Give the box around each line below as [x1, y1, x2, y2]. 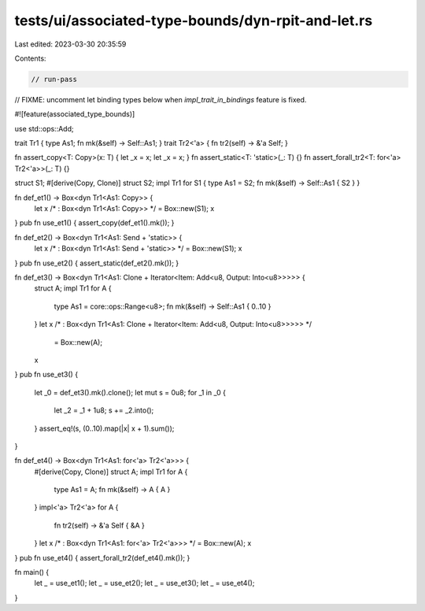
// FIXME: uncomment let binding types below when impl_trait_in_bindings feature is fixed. [14, 94, 307, 104]
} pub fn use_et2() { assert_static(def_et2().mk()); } [14, 258, 179, 268]
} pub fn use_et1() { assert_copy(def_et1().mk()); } [14, 218, 175, 228]
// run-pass [31, 75, 78, 83]
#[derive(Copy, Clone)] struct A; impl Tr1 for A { [34, 467, 188, 476]
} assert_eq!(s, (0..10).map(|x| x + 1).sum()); [34, 424, 175, 433]
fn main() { [14, 568, 50, 577]
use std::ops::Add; [14, 124, 74, 133]
